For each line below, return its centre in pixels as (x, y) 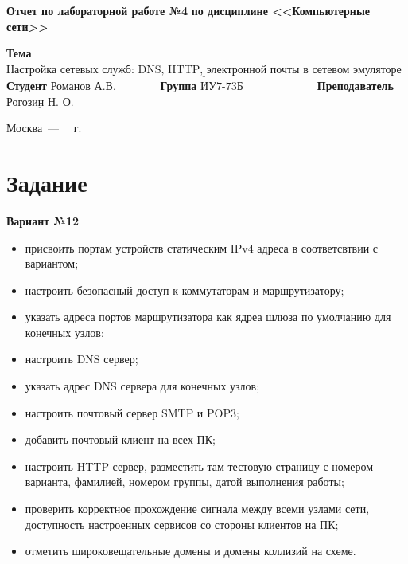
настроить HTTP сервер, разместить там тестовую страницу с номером (199, 466)
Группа (179, 85)
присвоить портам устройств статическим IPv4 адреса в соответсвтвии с (202, 247)
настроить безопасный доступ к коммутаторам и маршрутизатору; (185, 290)
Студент (27, 85)
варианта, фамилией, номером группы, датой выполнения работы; (185, 482)
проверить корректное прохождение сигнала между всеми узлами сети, (197, 509)
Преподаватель (355, 85)
